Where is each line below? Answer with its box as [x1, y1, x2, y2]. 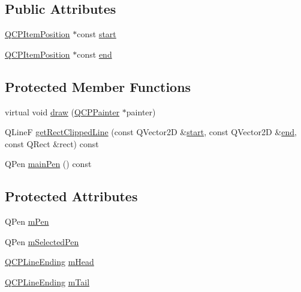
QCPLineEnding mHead [5, 255, 94, 268]
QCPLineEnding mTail [5, 275, 90, 288]
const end [77, 47, 112, 60]
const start [77, 28, 116, 40]
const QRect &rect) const [5, 137, 99, 150]
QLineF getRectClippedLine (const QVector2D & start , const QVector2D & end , [5, 126, 297, 138]
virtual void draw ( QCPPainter [5, 105, 120, 118]
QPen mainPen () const [5, 157, 92, 170]
